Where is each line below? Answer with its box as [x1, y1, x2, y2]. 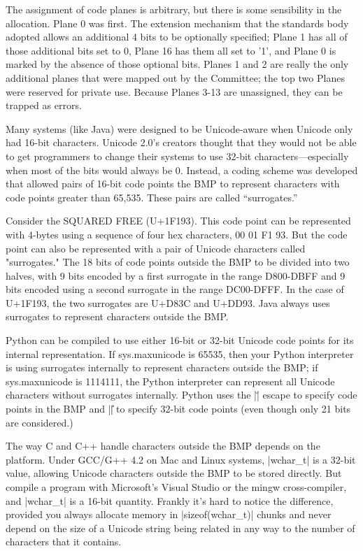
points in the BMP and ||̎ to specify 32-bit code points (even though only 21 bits [6, 401, 351, 416]
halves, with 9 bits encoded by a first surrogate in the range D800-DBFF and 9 [6, 268, 346, 282]
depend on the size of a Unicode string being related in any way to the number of [6, 520, 355, 535]
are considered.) [6, 415, 73, 429]
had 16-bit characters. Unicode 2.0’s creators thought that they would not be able [6, 135, 357, 150]
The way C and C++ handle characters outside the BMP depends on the [6, 438, 320, 453]
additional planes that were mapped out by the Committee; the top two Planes [6, 70, 345, 85]
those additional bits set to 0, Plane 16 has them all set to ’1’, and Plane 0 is [6, 43, 336, 57]
